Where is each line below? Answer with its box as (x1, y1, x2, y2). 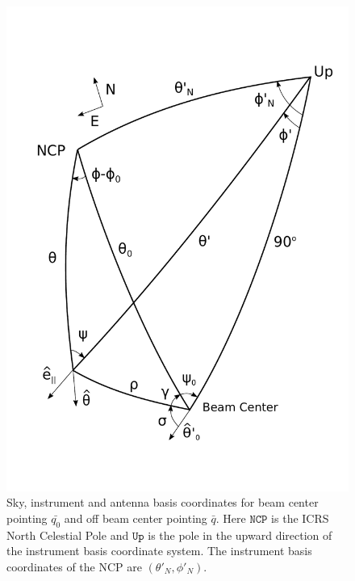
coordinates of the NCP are (6, 558, 142, 575)
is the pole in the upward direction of (148, 526, 332, 543)
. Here (215, 509, 246, 526)
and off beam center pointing (64, 509, 207, 526)
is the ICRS (271, 509, 329, 526)
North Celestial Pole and (6, 526, 129, 543)
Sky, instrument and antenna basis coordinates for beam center (6, 494, 319, 511)
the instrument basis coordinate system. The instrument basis (6, 542, 312, 559)
